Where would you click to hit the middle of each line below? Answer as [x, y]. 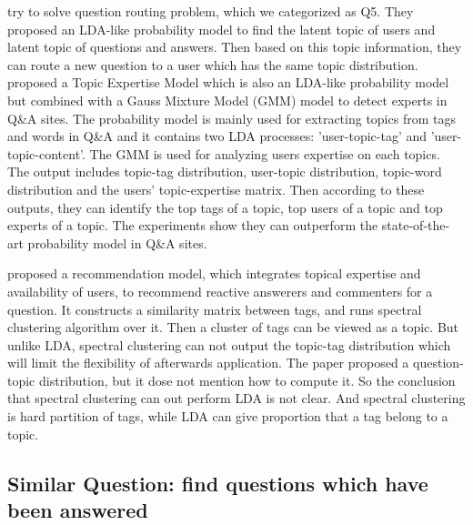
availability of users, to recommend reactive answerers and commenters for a [220, 291]
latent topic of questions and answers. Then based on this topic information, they [235, 47]
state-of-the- [416, 225]
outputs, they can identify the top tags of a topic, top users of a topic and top [225, 207]
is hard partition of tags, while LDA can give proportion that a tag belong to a [228, 416]
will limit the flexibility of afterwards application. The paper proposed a [208, 363]
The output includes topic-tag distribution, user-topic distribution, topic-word [225, 172]
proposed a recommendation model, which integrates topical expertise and [214, 273]
